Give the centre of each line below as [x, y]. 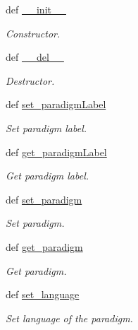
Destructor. [30, 80]
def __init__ [36, 9]
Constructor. [33, 33]
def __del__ [35, 57]
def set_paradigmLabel [56, 104]
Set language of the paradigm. [69, 318]
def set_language [43, 294]
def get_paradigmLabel [56, 152]
